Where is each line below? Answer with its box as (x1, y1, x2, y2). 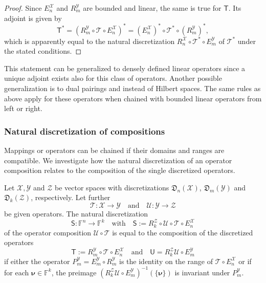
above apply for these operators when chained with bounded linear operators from (4, 93, 262, 103)
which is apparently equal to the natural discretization (4, 35, 175, 46)
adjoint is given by (4, 12, 62, 23)
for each (4, 267, 29, 277)
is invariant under (174, 267, 230, 277)
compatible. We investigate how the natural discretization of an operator (4, 155, 232, 165)
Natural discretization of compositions (4, 124, 165, 137)
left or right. (4, 103, 42, 114)
